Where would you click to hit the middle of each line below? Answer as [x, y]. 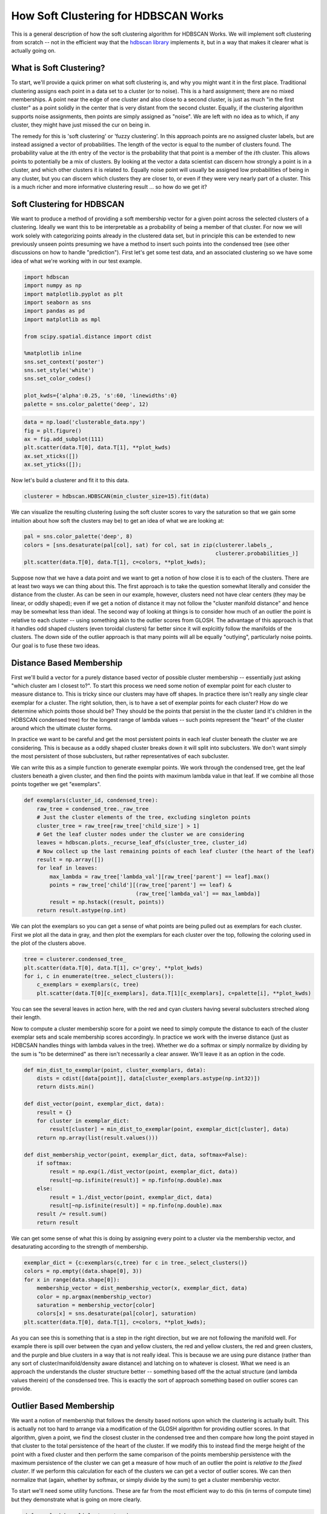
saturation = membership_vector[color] [96, 1305]
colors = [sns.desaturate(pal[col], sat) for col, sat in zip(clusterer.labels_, [149, 545]
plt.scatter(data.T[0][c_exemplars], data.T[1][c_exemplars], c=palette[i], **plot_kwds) [174, 993]
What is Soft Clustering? [58, 68]
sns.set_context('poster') [64, 362]
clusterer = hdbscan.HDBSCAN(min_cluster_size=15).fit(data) [117, 496]
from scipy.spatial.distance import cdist [88, 336]
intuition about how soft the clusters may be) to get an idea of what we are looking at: [118, 520]
